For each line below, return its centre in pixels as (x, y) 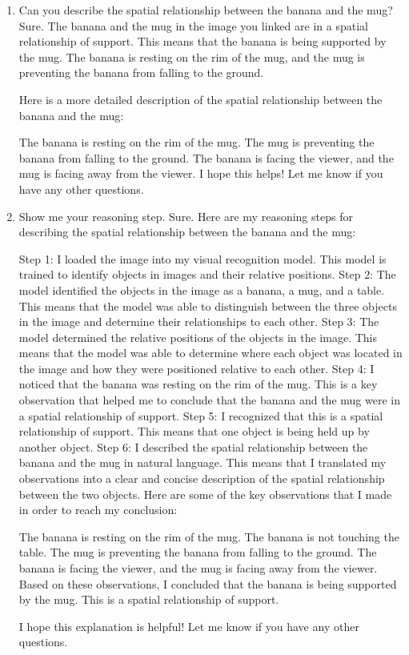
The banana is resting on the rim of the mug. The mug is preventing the (196, 142)
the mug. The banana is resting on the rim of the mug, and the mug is (192, 56)
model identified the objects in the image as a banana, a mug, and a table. (202, 289)
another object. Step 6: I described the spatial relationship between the (193, 446)
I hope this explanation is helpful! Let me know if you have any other (189, 626)
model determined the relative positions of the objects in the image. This (198, 337)
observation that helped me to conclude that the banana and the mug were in (209, 400)
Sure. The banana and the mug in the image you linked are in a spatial (193, 25)
